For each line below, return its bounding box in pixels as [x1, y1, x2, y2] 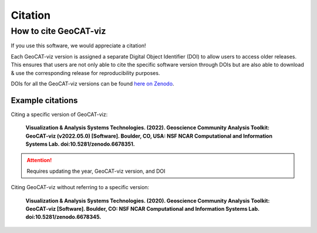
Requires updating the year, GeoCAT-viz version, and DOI [26, 167, 166, 174]
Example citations [11, 95, 78, 105]
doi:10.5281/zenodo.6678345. [25, 214, 102, 221]
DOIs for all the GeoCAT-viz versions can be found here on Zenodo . [11, 80, 174, 87]
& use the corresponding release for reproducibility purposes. [11, 69, 160, 76]
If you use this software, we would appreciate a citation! [11, 42, 146, 49]
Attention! [26, 157, 52, 164]
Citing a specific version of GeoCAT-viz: [11, 111, 108, 118]
